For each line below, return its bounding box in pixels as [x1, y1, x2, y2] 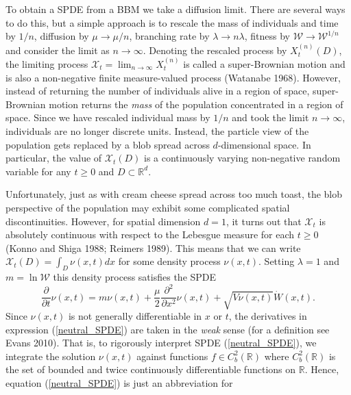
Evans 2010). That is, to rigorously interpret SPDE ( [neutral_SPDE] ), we [5, 335, 317, 350]
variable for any [5, 164, 71, 178]
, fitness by [244, 29, 290, 43]
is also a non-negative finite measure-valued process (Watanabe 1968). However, [5, 70, 341, 84]
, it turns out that [226, 214, 302, 228]
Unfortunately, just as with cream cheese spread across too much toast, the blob [5, 187, 343, 201]
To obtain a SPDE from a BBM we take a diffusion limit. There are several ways [5, 2, 346, 16]
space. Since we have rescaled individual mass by [5, 110, 210, 125]
